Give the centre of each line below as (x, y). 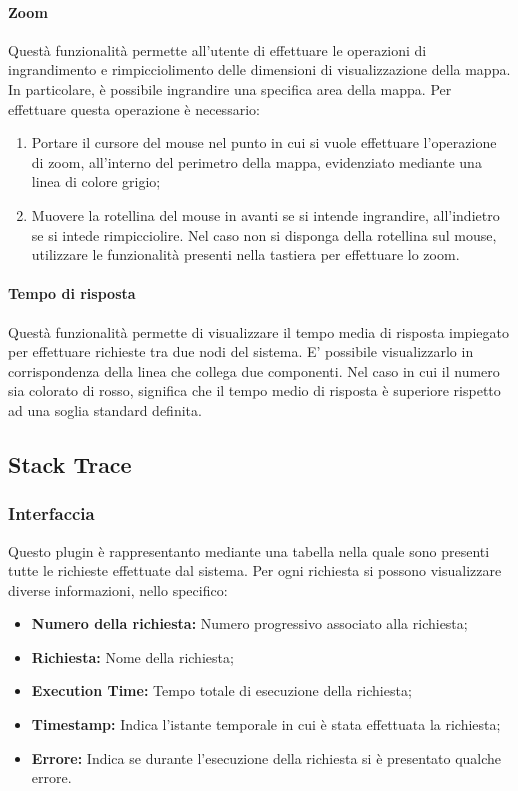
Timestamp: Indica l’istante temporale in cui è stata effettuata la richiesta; (266, 724)
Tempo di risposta (72, 293)
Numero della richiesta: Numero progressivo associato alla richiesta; (249, 623)
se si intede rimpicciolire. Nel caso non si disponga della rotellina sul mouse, (264, 234)
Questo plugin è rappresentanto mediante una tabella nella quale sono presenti (249, 550)
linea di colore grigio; (96, 181)
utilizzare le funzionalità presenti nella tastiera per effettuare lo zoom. (245, 254)
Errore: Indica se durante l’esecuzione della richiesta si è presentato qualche (266, 757)
